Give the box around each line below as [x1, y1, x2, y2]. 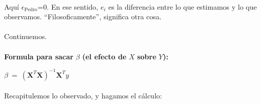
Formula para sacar [4, 51, 74, 61]
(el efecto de [82, 51, 127, 61]
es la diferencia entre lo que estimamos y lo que [108, 1, 257, 12]
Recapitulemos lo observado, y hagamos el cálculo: [4, 90, 162, 101]
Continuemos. [4, 31, 47, 42]
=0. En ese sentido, [37, 1, 98, 12]
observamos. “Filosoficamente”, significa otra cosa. [4, 11, 162, 22]
